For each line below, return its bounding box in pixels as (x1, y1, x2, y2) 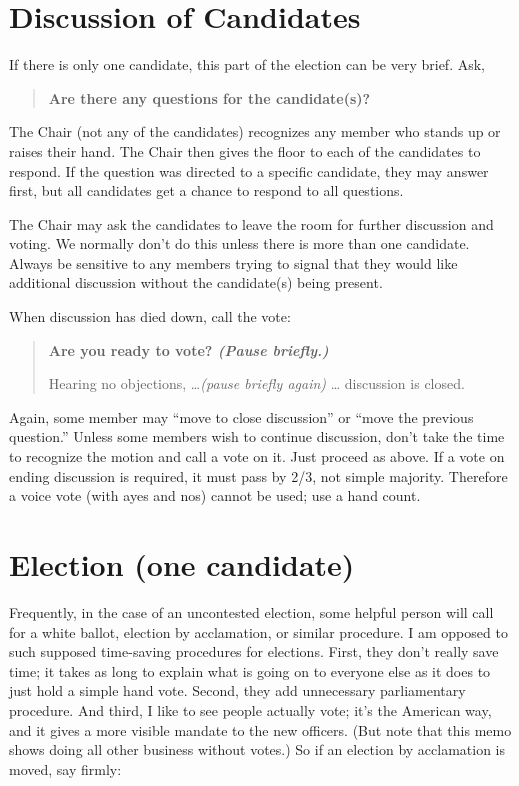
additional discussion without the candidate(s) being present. (9, 272, 383, 293)
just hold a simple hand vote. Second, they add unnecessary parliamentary (9, 680, 466, 701)
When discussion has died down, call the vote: (9, 306, 291, 327)
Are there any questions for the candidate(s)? (48, 87, 371, 108)
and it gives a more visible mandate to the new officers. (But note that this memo (9, 719, 512, 740)
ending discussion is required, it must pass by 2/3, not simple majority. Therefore (9, 465, 508, 486)
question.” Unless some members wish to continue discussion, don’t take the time (9, 426, 505, 447)
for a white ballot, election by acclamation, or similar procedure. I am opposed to (9, 621, 508, 642)
